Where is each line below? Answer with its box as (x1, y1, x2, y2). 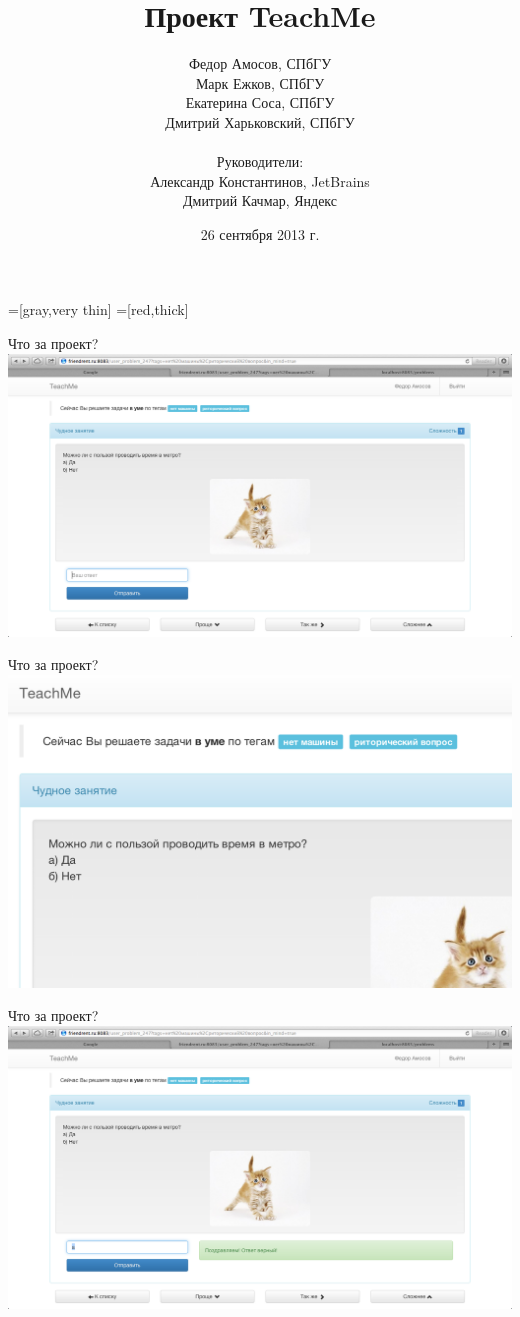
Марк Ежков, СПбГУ (195, 72, 325, 93)
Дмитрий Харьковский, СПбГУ (165, 111, 355, 132)
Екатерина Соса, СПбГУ (185, 92, 335, 113)
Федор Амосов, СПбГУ (188, 53, 332, 74)
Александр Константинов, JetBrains (150, 170, 370, 191)
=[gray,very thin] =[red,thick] (8, 299, 189, 320)
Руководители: (216, 151, 304, 172)
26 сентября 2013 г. (200, 223, 320, 244)
